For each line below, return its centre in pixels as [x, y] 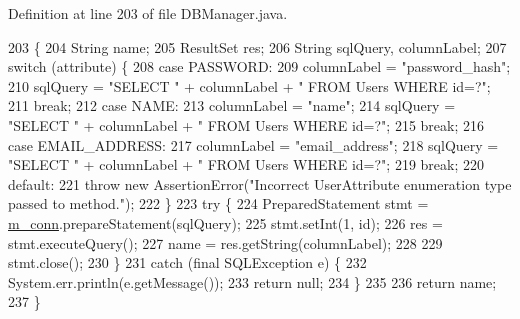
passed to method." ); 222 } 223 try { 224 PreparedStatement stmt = [218, 203]
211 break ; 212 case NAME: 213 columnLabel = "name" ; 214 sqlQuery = [232, 105]
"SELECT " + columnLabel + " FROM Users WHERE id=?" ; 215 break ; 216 [246, 124]
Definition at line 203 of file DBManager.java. [148, 13]
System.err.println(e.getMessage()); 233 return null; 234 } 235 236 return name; [252, 281]
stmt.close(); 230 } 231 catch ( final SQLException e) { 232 [187, 262]
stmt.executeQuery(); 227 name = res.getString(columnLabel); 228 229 [225, 242]
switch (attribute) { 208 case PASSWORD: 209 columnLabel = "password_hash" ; [259, 66]
